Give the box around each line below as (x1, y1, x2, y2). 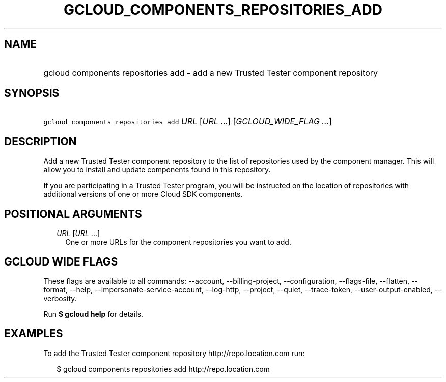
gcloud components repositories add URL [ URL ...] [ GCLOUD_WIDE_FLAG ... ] (43, 116, 332, 127)
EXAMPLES (4, 327, 63, 340)
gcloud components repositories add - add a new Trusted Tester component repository (43, 67, 378, 78)
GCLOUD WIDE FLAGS (4, 255, 118, 268)
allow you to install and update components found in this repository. (43, 165, 271, 174)
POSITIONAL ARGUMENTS (4, 207, 142, 220)
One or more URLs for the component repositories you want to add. (65, 238, 291, 247)
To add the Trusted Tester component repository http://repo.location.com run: (43, 348, 305, 358)
